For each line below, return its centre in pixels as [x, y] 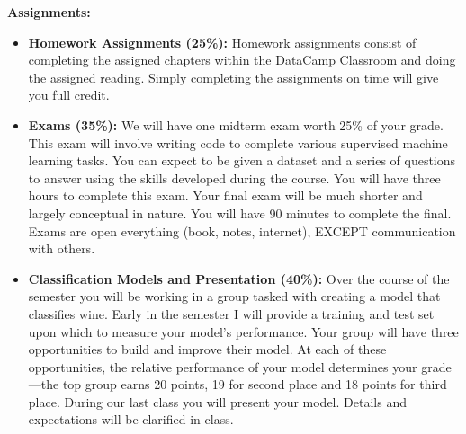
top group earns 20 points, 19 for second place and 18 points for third [255, 384]
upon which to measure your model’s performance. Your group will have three [243, 331]
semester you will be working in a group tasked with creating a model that [234, 296]
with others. [62, 248]
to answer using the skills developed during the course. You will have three [234, 177]
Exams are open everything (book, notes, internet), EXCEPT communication [242, 230]
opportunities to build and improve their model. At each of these [207, 349]
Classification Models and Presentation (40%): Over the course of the [239, 278]
